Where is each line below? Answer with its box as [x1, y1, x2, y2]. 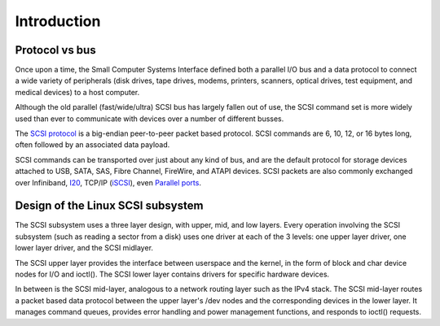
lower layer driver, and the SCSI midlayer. [15, 243, 154, 253]
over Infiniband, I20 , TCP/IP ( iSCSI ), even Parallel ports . [15, 177, 201, 187]
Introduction [15, 12, 101, 30]
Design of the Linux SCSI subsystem [15, 199, 204, 213]
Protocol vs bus [15, 43, 97, 57]
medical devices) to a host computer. [15, 87, 140, 97]
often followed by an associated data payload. [15, 140, 170, 150]
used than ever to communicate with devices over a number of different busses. [15, 114, 284, 124]
